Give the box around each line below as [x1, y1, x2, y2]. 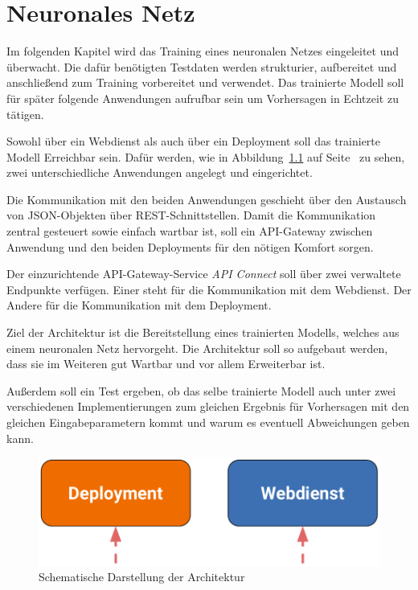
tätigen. [6, 105, 44, 122]
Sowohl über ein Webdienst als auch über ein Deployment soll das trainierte [6, 133, 381, 150]
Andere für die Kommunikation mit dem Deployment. [6, 297, 272, 313]
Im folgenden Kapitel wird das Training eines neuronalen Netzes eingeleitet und [6, 43, 400, 59]
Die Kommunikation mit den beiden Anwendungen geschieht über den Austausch [6, 191, 407, 207]
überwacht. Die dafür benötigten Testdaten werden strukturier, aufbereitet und [6, 58, 397, 75]
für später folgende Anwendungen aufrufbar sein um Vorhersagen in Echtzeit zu [6, 89, 399, 106]
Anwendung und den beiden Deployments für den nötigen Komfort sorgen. [6, 238, 374, 255]
